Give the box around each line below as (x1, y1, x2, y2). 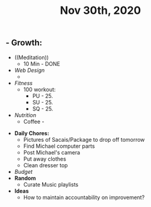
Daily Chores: (14, 129, 49, 136)
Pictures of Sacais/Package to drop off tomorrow (23, 136, 145, 143)
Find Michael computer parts (23, 142, 95, 150)
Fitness (14, 79, 33, 86)
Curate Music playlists (23, 180, 79, 188)
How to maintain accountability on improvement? (23, 194, 145, 201)
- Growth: (5, 37, 43, 48)
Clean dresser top (23, 161, 68, 169)
